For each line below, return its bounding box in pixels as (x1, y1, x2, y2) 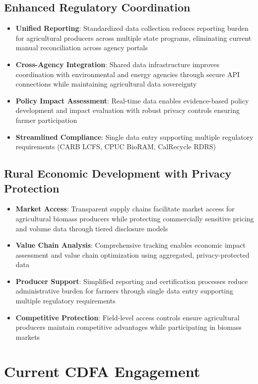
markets (15, 331, 40, 342)
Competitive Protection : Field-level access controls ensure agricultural (15, 312, 240, 322)
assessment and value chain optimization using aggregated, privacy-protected (15, 249, 250, 260)
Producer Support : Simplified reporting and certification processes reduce (15, 276, 248, 286)
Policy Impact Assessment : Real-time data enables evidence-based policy (15, 95, 249, 105)
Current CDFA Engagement (4, 361, 200, 381)
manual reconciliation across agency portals (15, 42, 148, 53)
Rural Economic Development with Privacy (4, 166, 232, 181)
